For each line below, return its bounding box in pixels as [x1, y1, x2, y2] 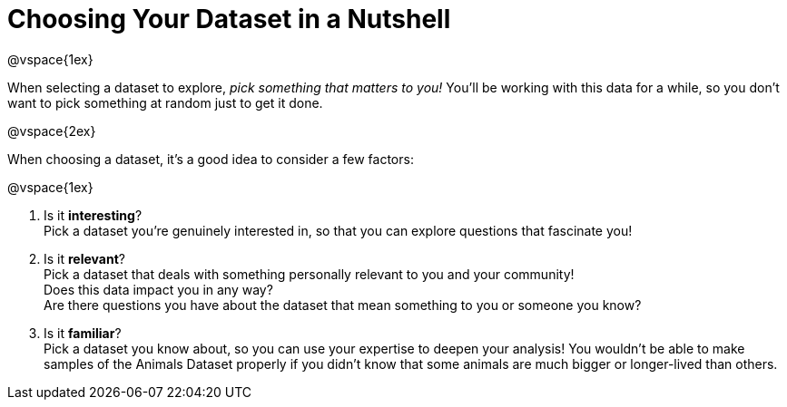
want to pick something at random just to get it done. [7, 94, 323, 111]
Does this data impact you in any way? [44, 281, 273, 297]
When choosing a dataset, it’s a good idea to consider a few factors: [7, 150, 414, 167]
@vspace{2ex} [7, 122, 96, 139]
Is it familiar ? [44, 325, 122, 341]
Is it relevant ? [44, 250, 125, 266]
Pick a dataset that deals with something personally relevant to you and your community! [44, 266, 575, 282]
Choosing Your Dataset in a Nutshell [7, 4, 451, 34]
